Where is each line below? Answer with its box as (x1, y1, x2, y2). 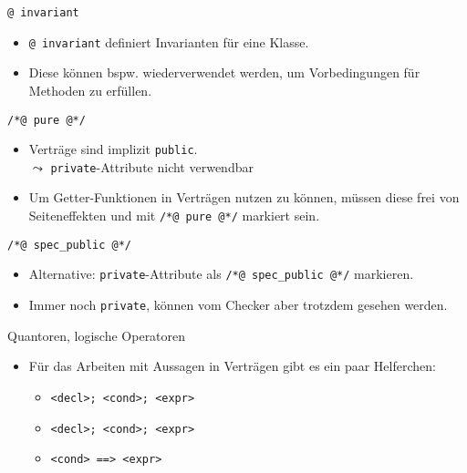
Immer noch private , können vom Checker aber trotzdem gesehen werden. (28, 295, 448, 314)
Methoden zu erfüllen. (28, 80, 152, 99)
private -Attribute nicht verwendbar (50, 157, 254, 176)
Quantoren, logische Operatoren (7, 325, 186, 344)
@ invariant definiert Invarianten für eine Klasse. (28, 32, 309, 51)
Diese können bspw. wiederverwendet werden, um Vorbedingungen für (28, 63, 420, 82)
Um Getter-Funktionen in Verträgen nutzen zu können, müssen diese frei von (28, 188, 460, 207)
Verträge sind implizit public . (28, 139, 198, 159)
